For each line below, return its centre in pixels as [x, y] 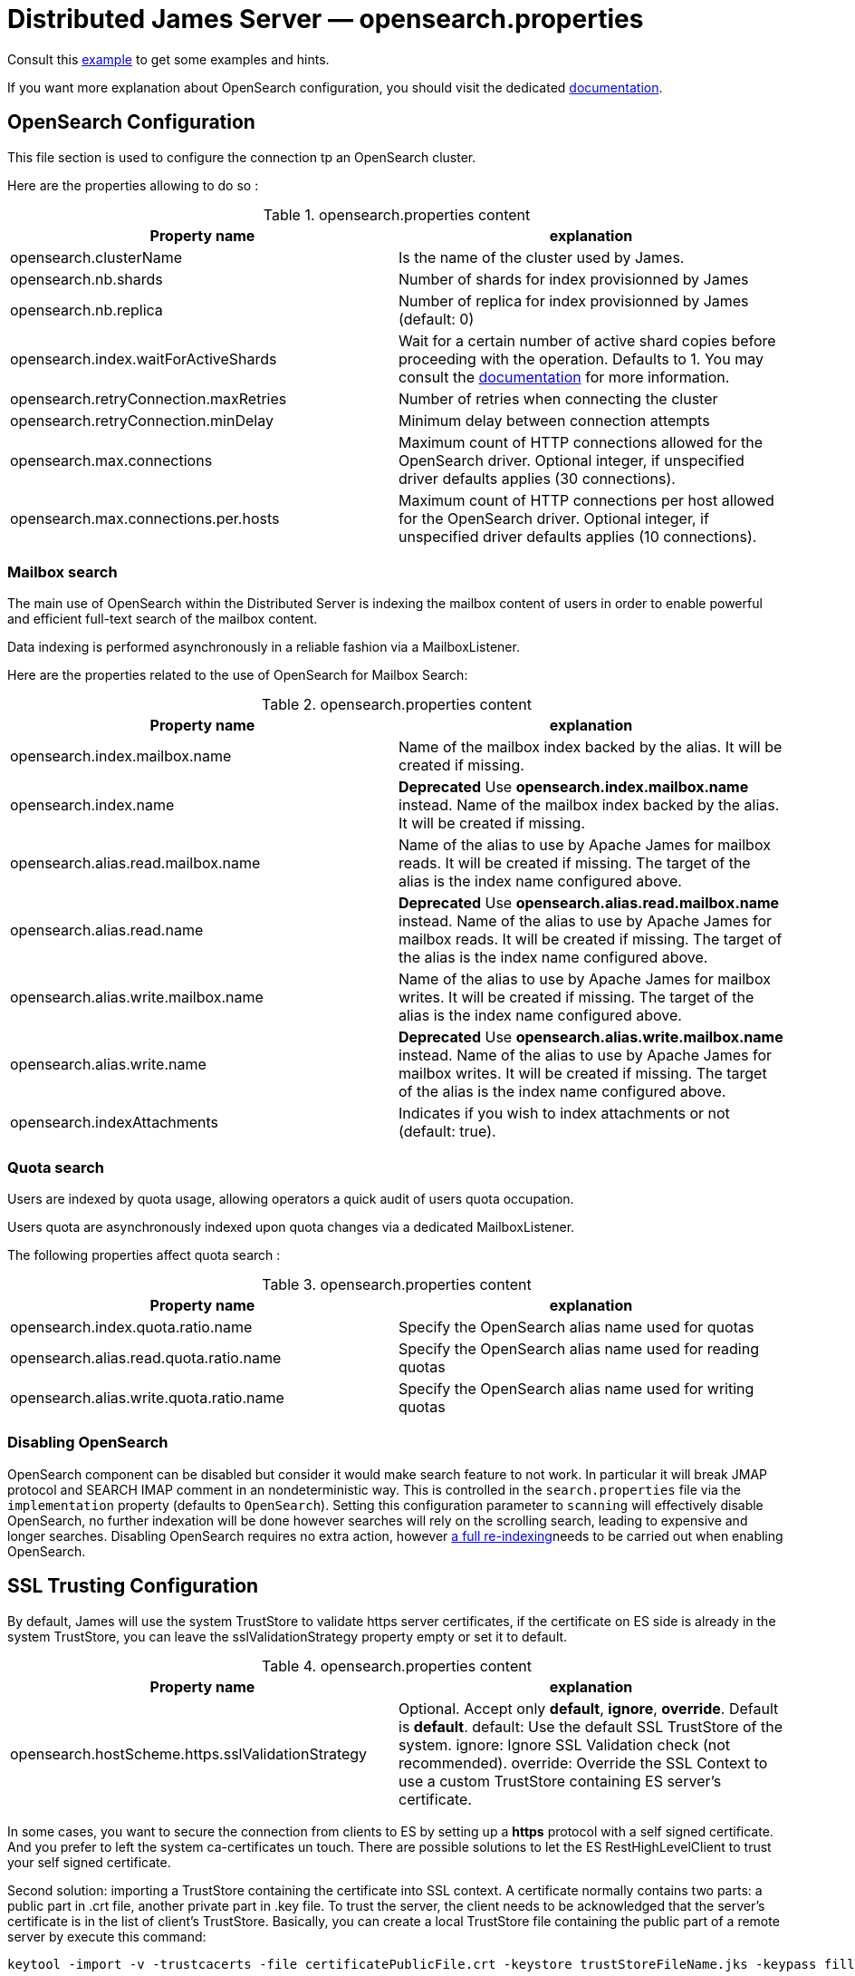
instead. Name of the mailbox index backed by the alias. [589, 805]
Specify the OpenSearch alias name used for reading [579, 1349]
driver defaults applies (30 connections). [537, 478]
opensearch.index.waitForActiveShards [144, 358]
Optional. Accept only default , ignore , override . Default [589, 1708]
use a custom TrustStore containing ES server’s [560, 1781]
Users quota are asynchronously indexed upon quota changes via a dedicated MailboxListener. [291, 1227]
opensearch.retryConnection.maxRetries [149, 398]
